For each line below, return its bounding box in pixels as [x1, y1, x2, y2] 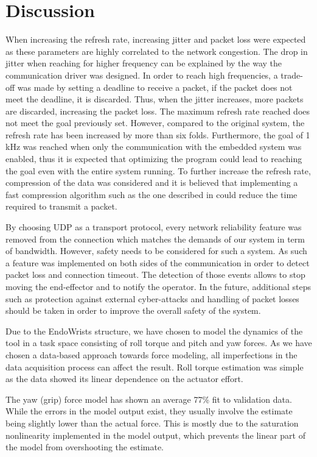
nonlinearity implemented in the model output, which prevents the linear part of [5, 428, 305, 441]
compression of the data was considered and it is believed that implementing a [5, 176, 298, 189]
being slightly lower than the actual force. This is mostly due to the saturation [5, 416, 299, 429]
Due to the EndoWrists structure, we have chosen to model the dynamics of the [5, 324, 303, 337]
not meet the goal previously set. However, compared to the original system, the [5, 116, 305, 129]
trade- [280, 68, 303, 81]
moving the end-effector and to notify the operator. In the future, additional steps [5, 280, 312, 292]
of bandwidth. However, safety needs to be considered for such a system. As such [5, 244, 307, 257]
